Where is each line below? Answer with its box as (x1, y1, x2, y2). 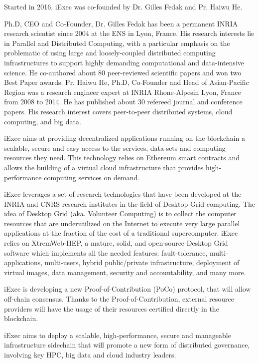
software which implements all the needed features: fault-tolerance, (4, 247, 208, 258)
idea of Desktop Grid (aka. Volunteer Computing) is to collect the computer (4, 208, 237, 219)
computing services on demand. (44, 172, 140, 182)
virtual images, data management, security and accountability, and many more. (4, 267, 246, 277)
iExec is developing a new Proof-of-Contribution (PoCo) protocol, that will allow (4, 284, 251, 294)
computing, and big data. (4, 116, 81, 126)
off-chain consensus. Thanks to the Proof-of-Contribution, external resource (4, 294, 235, 304)
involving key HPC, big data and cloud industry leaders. (4, 350, 176, 360)
